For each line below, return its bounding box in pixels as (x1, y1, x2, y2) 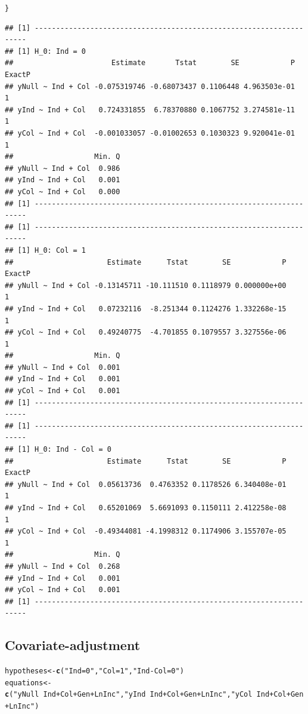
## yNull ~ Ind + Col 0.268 (5, 562, 120, 571)
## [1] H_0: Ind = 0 (5, 47, 86, 56)
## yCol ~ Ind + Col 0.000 (5, 187, 120, 196)
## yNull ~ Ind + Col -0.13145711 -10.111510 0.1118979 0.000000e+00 (5, 281, 287, 290)
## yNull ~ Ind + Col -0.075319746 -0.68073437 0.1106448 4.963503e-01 (5, 82, 295, 91)
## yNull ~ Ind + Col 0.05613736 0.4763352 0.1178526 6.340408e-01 (5, 480, 287, 489)
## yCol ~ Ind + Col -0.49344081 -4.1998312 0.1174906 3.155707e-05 (5, 527, 287, 536)
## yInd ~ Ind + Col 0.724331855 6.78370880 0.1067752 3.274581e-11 (5, 105, 295, 114)
